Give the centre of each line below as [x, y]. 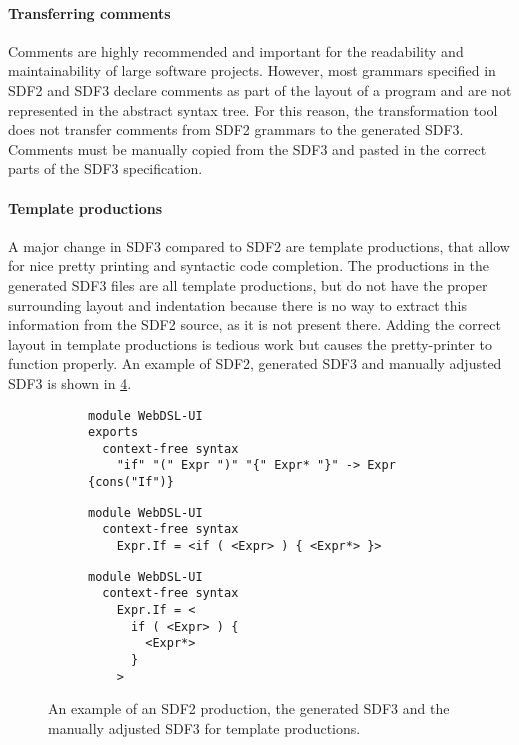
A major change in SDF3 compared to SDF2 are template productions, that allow [259, 245]
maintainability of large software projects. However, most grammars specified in [252, 70]
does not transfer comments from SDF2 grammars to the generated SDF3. [236, 129]
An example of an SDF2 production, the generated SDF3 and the [249, 708]
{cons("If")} [131, 482]
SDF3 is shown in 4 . [70, 382]
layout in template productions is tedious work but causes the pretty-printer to [250, 343]
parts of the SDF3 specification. [105, 168]
